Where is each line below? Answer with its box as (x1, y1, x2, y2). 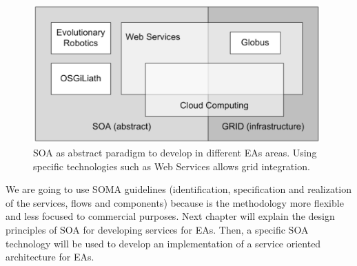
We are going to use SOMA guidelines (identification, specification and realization (6, 182, 352, 196)
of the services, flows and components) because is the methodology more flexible (6, 195, 344, 209)
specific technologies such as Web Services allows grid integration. (33, 158, 310, 173)
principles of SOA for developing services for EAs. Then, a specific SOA (6, 223, 309, 237)
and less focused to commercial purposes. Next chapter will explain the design (6, 209, 335, 223)
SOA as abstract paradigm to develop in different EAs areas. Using (33, 145, 317, 160)
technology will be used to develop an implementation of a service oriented (6, 236, 321, 250)
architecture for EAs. (6, 249, 94, 264)
